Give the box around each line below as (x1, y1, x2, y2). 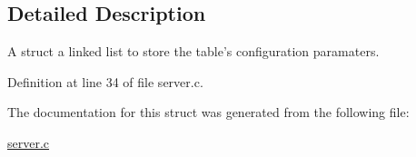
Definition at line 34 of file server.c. (7, 72, 203, 91)
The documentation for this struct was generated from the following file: (7, 103, 410, 122)
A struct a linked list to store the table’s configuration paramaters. (7, 42, 380, 61)
